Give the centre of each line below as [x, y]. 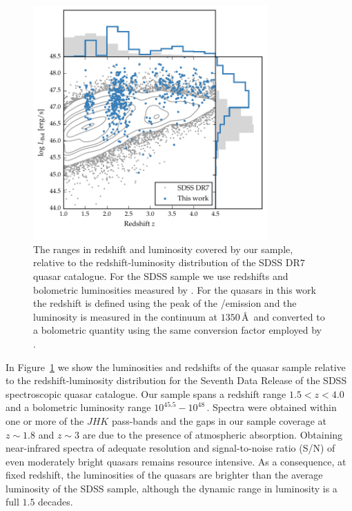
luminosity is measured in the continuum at [126, 316]
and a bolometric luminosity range [78, 407]
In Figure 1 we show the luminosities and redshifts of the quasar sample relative [176, 367]
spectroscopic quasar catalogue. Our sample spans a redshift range [146, 393]
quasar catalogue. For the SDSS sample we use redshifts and [161, 275]
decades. [56, 502]
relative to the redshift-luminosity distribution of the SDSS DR [167, 262]
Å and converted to [283, 316]
